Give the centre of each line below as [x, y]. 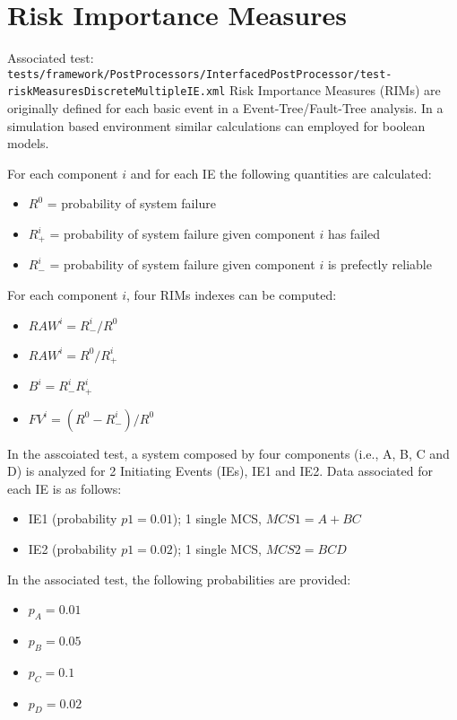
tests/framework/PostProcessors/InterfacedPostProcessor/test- [200, 74]
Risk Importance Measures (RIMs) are [335, 90]
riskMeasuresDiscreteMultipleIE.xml [116, 92]
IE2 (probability [73, 548]
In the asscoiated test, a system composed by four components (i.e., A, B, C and [228, 453]
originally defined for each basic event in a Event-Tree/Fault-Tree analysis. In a [225, 108]
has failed [354, 233]
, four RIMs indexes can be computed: [232, 295]
